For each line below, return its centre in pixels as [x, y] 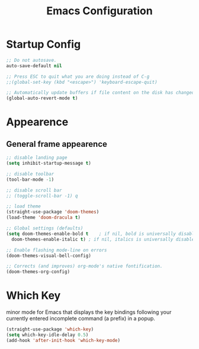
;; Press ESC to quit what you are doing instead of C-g [78, 76]
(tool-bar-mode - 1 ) [30, 180]
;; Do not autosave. [32, 60]
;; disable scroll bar [34, 190]
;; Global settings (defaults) [45, 228]
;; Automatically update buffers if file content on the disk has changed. [102, 93]
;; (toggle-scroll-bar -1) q [42, 196]
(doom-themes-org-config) [38, 272]
